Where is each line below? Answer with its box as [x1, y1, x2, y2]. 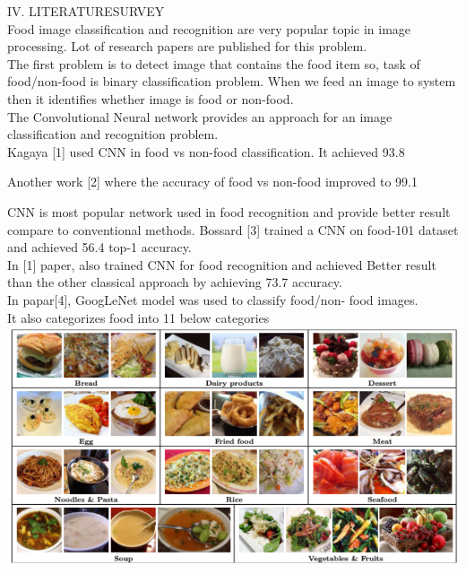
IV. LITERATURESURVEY [7, 2, 165, 20]
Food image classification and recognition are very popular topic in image [7, 19, 411, 38]
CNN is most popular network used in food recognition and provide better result [7, 202, 451, 221]
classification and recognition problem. [7, 125, 219, 143]
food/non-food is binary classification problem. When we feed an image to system [7, 72, 456, 91]
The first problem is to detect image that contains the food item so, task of [7, 54, 420, 73]
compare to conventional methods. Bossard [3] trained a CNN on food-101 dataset [7, 220, 459, 239]
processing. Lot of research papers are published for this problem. [7, 37, 367, 56]
